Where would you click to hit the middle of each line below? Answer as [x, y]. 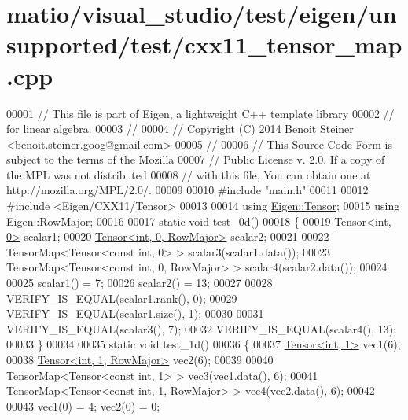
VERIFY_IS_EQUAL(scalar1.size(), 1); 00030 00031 [135, 313]
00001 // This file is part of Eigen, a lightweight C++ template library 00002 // [200, 113]
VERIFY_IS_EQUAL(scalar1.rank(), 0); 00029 [122, 298]
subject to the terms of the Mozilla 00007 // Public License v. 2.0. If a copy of [196, 159]
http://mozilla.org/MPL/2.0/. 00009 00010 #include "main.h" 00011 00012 [187, 190]
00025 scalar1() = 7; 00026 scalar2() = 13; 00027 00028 [140, 283]
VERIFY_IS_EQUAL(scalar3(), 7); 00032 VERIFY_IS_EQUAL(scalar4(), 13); [202, 328]
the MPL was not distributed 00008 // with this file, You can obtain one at [189, 174]
